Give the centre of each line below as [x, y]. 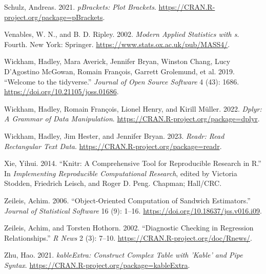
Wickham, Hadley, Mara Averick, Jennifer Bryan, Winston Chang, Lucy [117, 61]
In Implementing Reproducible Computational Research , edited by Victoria [121, 173]
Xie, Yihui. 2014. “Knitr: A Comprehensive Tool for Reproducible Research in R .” [133, 163]
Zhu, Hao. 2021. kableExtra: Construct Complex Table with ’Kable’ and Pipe [124, 255]
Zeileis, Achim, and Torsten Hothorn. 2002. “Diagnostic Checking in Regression [129, 228]
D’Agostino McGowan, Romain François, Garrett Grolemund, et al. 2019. [119, 71]
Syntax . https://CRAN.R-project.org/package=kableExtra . [97, 265]
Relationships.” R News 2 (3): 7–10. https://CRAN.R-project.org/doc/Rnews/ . [128, 237]
